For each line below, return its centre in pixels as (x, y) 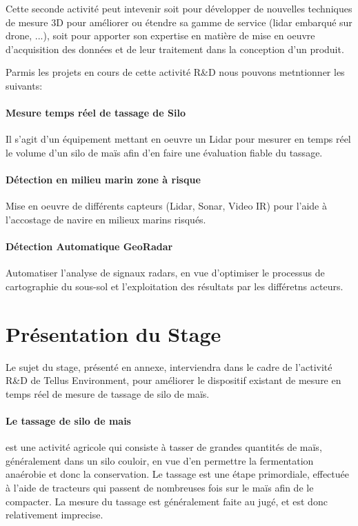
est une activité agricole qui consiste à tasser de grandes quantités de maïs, (164, 447)
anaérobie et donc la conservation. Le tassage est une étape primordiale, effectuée (177, 474)
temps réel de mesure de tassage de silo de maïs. (108, 393)
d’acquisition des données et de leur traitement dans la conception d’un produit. (175, 49)
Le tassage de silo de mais (68, 421)
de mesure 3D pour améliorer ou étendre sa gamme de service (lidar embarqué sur (179, 22)
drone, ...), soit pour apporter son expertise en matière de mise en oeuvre (160, 36)
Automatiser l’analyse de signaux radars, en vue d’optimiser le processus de (165, 273)
